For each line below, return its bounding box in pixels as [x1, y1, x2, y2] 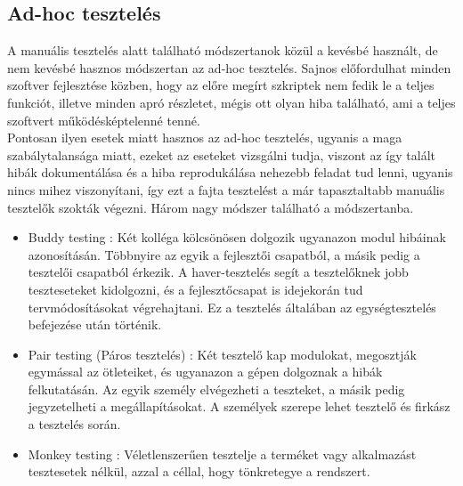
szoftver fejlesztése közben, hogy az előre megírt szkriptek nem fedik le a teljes [7, 76, 435, 94]
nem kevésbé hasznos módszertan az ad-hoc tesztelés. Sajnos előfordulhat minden [7, 58, 451, 77]
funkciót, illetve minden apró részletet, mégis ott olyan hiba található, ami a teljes [7, 93, 456, 111]
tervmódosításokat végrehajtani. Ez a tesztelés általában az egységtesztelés [28, 297, 436, 316]
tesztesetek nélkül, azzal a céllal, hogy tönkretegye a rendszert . [28, 462, 370, 481]
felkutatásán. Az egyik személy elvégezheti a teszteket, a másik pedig [28, 379, 405, 398]
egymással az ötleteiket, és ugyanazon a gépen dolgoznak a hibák [28, 362, 383, 381]
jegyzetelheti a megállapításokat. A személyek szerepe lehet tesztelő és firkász [28, 397, 451, 416]
